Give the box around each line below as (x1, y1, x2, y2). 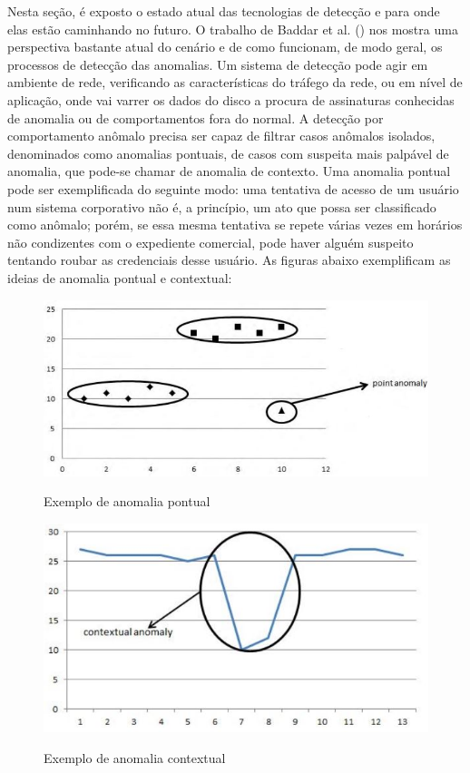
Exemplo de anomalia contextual (44, 748, 226, 767)
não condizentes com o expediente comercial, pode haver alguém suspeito (7, 232, 414, 251)
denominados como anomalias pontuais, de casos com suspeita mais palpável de (7, 143, 449, 162)
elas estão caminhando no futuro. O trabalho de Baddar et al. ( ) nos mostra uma (7, 19, 458, 38)
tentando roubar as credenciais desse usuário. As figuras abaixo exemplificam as (7, 250, 451, 269)
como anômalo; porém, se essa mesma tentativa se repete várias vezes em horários (7, 215, 463, 234)
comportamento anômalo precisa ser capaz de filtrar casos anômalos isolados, (7, 126, 436, 145)
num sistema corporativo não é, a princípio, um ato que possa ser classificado (7, 197, 436, 216)
